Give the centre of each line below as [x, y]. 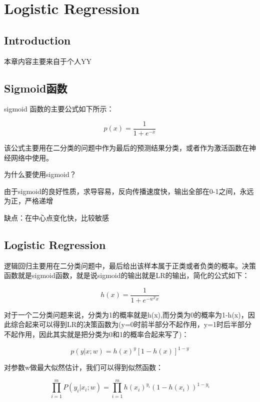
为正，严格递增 [28, 201]
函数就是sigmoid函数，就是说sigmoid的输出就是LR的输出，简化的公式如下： [127, 275]
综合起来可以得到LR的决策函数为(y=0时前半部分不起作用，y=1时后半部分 [131, 324]
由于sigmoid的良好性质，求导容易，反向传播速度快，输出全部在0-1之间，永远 [129, 191]
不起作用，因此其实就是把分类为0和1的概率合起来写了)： [96, 334]
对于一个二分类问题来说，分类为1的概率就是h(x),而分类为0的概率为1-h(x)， [126, 314]
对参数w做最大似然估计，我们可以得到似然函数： [84, 367]
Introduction [37, 40]
